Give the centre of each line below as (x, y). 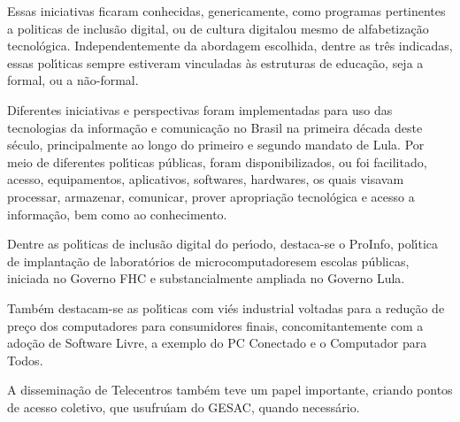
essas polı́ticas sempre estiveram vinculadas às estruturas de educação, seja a (215, 62)
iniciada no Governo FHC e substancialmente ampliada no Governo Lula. (206, 278)
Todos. (25, 360)
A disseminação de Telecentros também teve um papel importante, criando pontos (230, 390)
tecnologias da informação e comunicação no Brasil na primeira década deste (215, 127)
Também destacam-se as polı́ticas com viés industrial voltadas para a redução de (226, 307)
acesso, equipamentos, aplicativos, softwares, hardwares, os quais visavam (206, 179)
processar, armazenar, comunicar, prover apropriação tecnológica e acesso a (211, 196)
